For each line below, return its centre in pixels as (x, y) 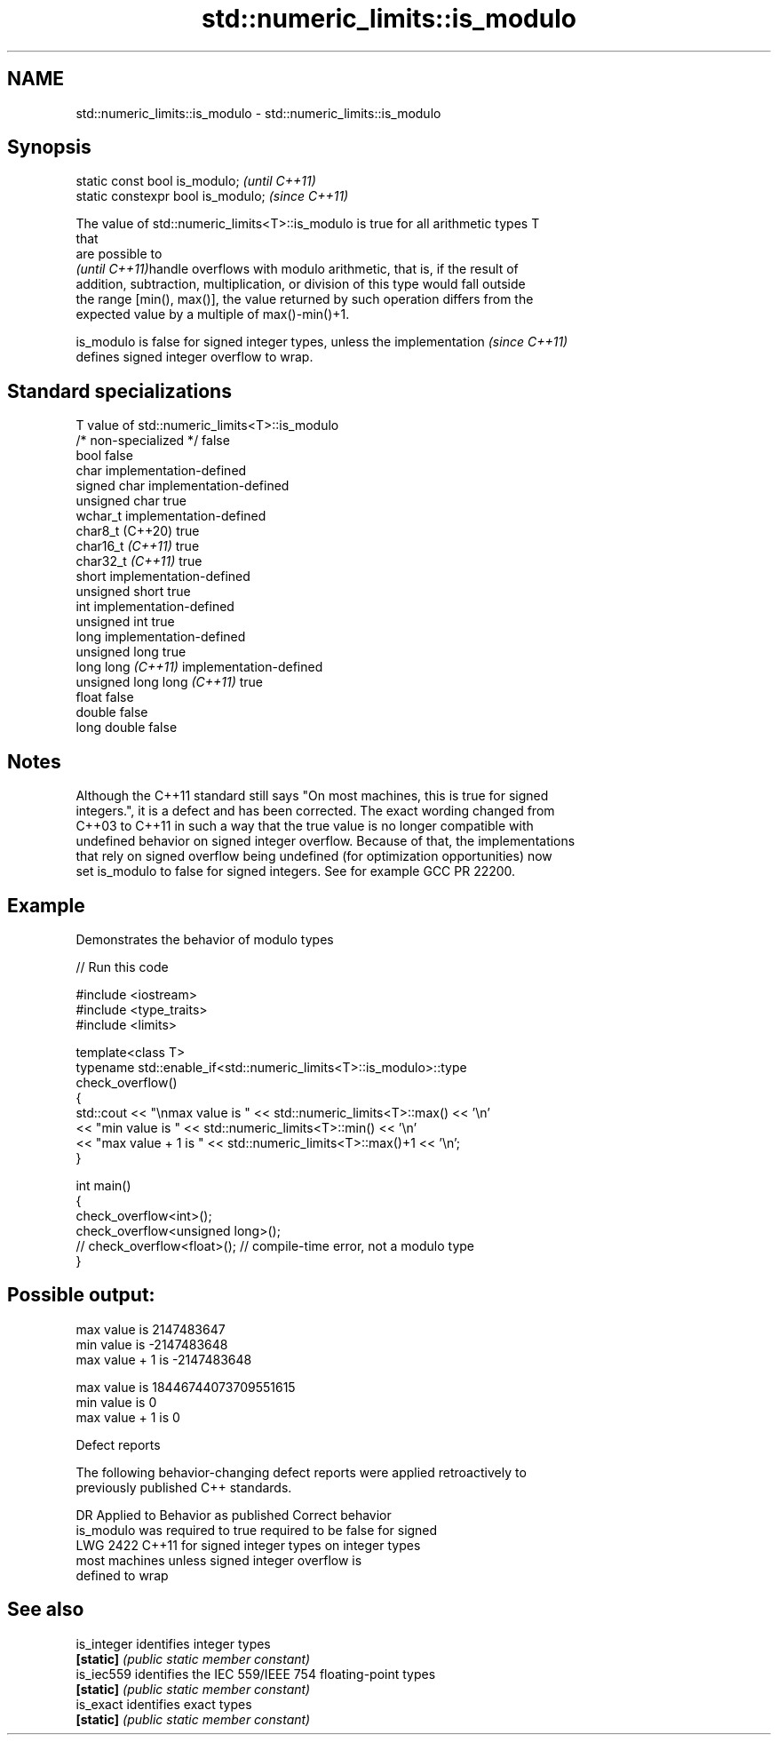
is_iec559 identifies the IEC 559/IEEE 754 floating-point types (256, 1674)
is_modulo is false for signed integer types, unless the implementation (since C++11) (322, 342)
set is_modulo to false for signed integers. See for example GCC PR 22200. (296, 871)
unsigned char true (131, 501)
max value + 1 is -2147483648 (164, 1359)
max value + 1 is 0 (128, 1417)
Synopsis (49, 147)
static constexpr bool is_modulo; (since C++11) (212, 196)
